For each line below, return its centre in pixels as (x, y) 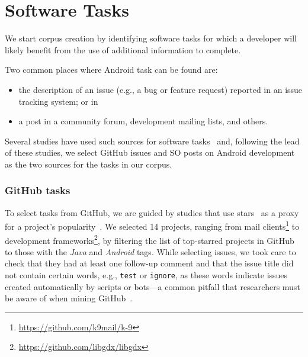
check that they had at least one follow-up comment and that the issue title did (149, 263)
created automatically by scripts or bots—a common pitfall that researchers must (153, 286)
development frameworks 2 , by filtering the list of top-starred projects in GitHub (150, 239)
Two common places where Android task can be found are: (111, 70)
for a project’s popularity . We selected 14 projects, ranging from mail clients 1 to (152, 225)
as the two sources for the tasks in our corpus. (89, 164)
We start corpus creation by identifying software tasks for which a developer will (151, 38)
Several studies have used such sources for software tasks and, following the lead (152, 141)
